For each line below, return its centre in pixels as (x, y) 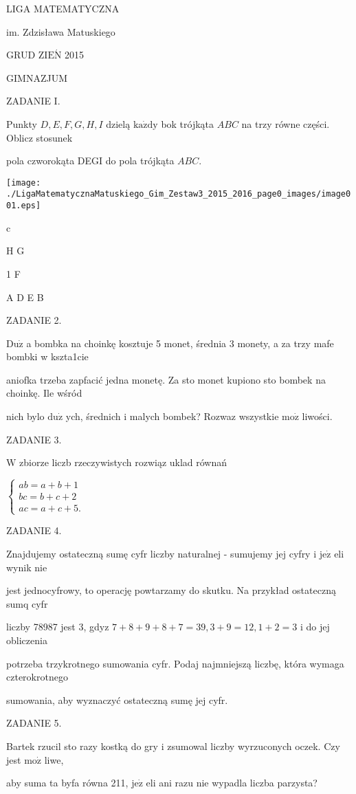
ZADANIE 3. (34, 439)
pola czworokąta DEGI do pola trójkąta (90, 161)
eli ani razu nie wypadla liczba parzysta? (232, 783)
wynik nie (27, 567)
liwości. (317, 416)
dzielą (118, 123)
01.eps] (24, 206)
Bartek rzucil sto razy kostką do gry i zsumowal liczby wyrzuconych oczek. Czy (173, 746)
